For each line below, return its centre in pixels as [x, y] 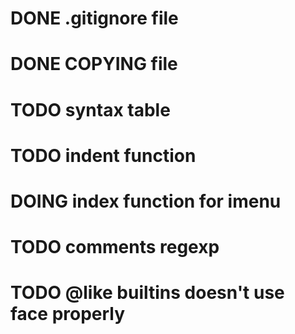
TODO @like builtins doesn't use [147, 293]
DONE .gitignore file [94, 18]
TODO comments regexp [115, 247]
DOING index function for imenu [146, 201]
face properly [68, 314]
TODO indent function [103, 155]
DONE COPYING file [94, 64]
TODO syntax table [90, 109]
